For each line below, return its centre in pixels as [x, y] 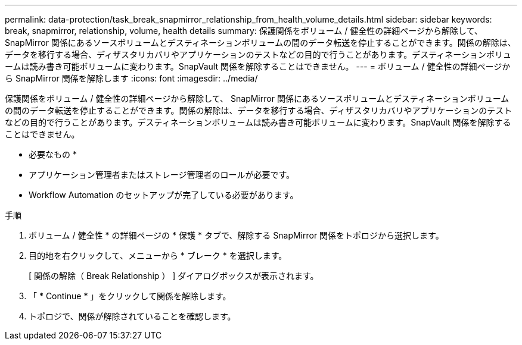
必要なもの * [53, 154]
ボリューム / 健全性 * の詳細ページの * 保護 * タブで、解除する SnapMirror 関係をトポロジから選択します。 [236, 235]
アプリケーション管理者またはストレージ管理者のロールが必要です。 [162, 175]
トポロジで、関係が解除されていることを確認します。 [132, 316]
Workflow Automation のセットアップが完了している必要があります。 [164, 195]
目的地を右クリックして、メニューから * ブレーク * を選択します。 [158, 255]
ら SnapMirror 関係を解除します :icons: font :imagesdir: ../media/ [131, 78]
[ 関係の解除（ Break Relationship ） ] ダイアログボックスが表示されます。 [174, 276]
